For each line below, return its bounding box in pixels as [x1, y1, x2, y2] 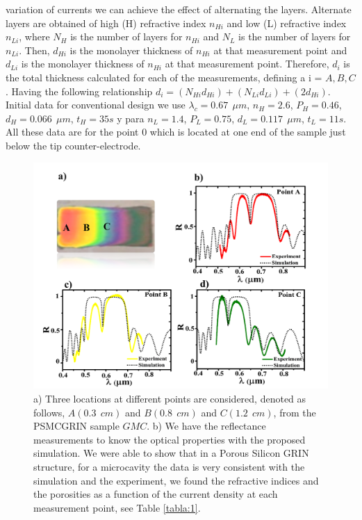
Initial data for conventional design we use [6, 97, 186, 112]
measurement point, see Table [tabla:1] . [33, 500, 201, 514]
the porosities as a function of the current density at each [33, 487, 278, 501]
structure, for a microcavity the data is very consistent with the [33, 459, 305, 473]
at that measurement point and [213, 42, 347, 57]
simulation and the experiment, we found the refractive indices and [33, 473, 319, 487]
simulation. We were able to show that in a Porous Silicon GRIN [33, 446, 309, 460]
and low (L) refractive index [227, 15, 347, 30]
